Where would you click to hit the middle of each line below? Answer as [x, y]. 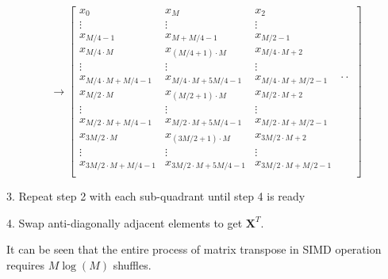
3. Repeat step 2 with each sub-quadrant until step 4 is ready [156, 196]
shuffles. [132, 265]
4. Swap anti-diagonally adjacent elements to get [125, 222]
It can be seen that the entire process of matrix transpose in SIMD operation [194, 249]
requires [25, 265]
